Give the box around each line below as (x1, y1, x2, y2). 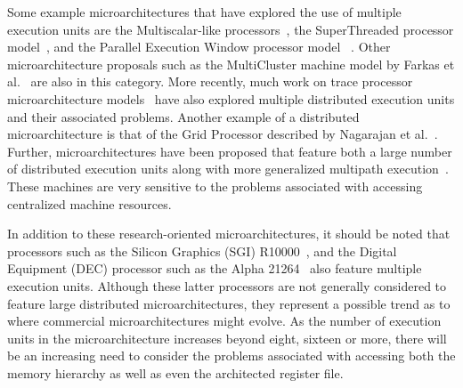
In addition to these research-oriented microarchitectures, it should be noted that (7, 224, 451, 243)
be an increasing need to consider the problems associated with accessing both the (7, 346, 456, 365)
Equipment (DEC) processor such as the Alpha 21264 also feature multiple (7, 259, 422, 278)
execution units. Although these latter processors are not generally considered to (7, 276, 447, 295)
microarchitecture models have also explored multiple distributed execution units (7, 89, 455, 108)
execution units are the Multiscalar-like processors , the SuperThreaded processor (7, 20, 454, 38)
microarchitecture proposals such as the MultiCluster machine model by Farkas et (7, 54, 455, 73)
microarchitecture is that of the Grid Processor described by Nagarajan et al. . (7, 125, 438, 143)
